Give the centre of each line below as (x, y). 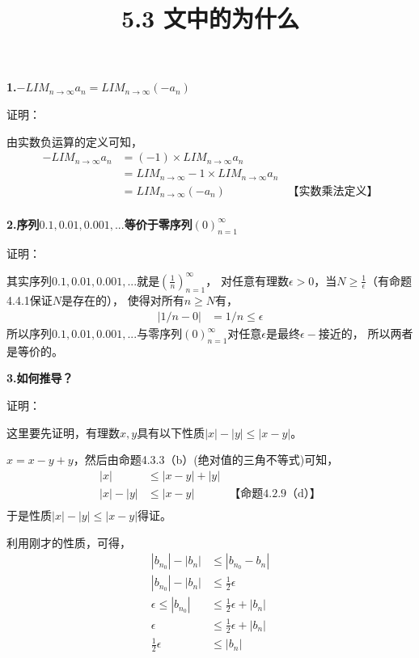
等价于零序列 (158, 224)
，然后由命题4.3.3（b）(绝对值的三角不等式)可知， (206, 460)
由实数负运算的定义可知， (74, 141)
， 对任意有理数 (247, 280)
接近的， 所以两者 (366, 333)
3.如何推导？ (40, 378)
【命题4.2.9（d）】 (275, 493)
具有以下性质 (171, 432)
